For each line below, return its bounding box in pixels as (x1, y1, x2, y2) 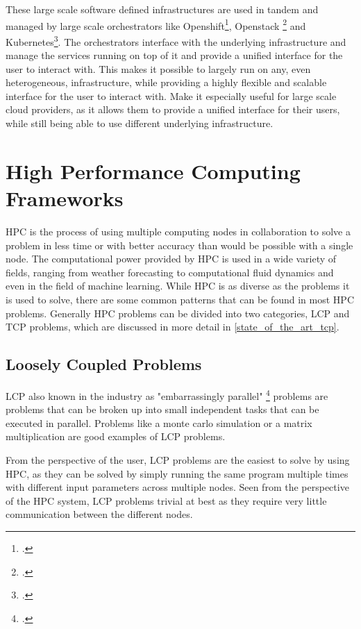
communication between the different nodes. (6, 507, 193, 521)
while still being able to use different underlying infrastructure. (6, 116, 274, 131)
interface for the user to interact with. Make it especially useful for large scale (6, 88, 337, 103)
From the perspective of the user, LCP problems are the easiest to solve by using (6, 452, 350, 467)
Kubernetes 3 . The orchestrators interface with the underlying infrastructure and (6, 32, 346, 49)
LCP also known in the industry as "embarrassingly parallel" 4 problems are (6, 386, 328, 403)
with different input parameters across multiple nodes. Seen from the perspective (6, 480, 349, 494)
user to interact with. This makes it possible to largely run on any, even (6, 61, 311, 76)
